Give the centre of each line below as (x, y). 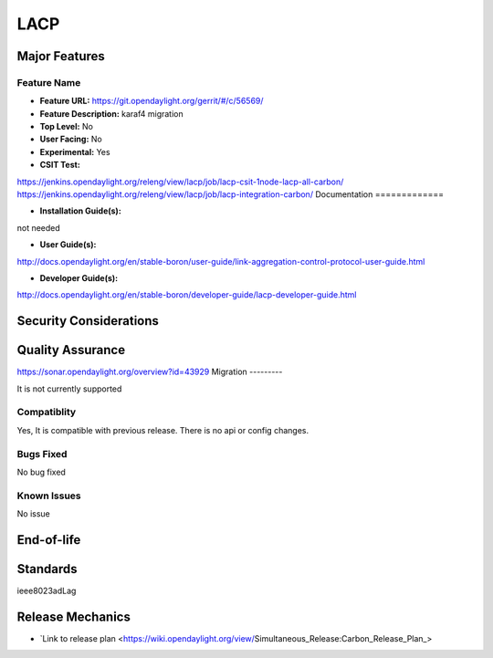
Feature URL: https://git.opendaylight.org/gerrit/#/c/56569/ (152, 101)
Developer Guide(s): (79, 278)
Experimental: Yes (75, 151)
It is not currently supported (69, 389)
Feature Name (49, 82)
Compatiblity (47, 413)
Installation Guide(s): (81, 211)
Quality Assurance (71, 350)
